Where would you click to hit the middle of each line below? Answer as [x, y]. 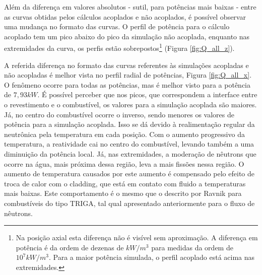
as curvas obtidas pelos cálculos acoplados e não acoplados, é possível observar [125, 16]
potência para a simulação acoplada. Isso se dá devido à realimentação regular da [129, 124]
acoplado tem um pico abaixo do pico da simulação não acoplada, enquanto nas [127, 36]
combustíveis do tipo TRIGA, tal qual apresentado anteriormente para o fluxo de [129, 203]
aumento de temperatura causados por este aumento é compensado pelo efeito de [129, 174]
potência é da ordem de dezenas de [70, 247]
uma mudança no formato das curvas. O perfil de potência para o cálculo [117, 26]
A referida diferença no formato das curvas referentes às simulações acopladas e [126, 65]
